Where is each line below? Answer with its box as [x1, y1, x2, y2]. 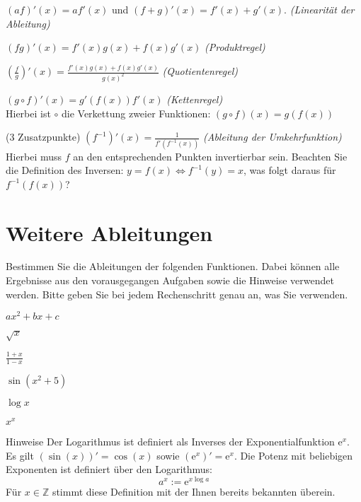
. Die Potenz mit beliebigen [234, 448, 353, 462]
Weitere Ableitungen [6, 218, 213, 247]
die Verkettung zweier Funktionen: [62, 105, 211, 120]
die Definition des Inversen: [6, 163, 124, 177]
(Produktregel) [205, 40, 265, 54]
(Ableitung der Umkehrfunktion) [203, 129, 342, 144]
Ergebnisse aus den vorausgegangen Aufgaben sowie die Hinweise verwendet [6, 273, 334, 288]
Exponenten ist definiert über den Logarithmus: [6, 462, 212, 477]
